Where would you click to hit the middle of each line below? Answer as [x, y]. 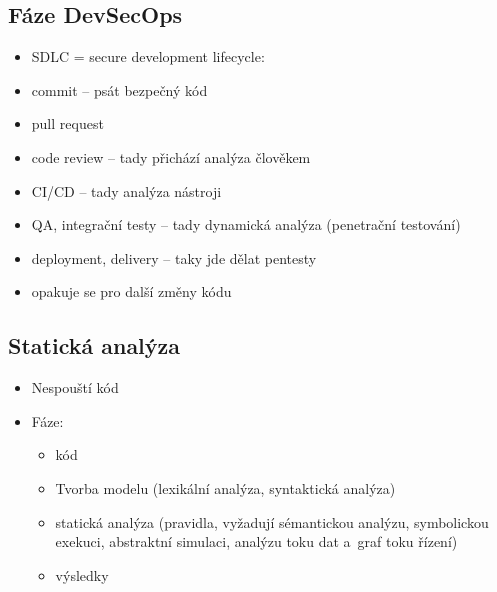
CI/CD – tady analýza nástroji [126, 190]
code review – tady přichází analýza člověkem [171, 156]
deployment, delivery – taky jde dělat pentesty [174, 257]
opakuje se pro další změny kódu [131, 291]
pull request [67, 123]
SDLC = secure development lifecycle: [148, 56]
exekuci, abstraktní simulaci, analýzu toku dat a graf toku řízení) [256, 541]
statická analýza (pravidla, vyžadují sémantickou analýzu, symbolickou [272, 521]
